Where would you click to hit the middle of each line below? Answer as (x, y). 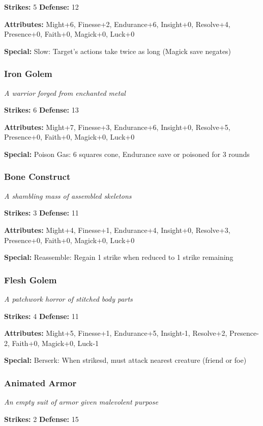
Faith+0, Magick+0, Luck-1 (55, 343)
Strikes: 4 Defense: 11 (41, 316)
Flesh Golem (31, 279)
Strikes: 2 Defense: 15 (41, 419)
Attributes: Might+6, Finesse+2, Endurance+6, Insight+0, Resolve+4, (117, 24)
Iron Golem (28, 74)
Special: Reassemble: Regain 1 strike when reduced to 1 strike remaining (119, 257)
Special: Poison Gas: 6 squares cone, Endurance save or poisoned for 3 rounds (127, 154)
